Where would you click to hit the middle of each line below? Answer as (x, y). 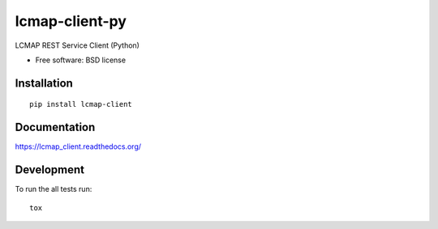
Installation (44, 83)
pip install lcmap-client (81, 104)
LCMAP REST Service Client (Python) (77, 45)
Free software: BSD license (80, 60)
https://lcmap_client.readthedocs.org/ (78, 146)
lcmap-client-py (71, 21)
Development (50, 170)
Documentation (55, 127)
